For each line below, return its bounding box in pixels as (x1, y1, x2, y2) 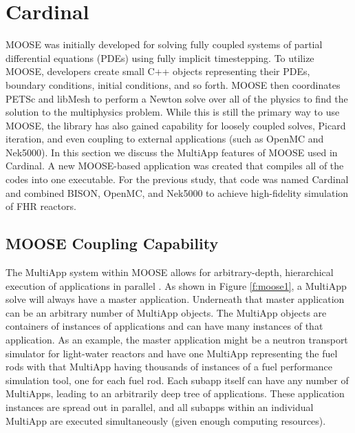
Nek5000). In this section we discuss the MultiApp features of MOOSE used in (6, 145, 338, 159)
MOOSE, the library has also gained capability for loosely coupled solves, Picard (6, 118, 346, 132)
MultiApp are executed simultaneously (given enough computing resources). (6, 413, 326, 427)
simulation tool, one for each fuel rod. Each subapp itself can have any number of (6, 372, 349, 387)
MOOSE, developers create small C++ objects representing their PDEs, (6, 64, 310, 78)
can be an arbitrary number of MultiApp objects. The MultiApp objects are (6, 305, 327, 319)
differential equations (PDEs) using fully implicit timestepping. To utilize (6, 50, 314, 65)
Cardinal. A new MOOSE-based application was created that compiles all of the (6, 158, 344, 173)
